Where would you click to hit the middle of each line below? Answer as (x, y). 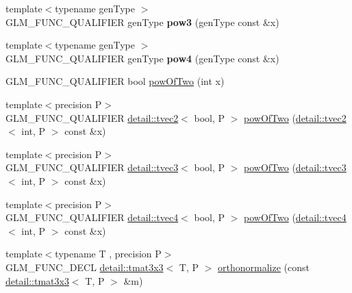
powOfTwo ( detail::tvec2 (295, 117)
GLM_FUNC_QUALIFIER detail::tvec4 (92, 217)
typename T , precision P (108, 254)
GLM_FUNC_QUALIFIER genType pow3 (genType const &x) (142, 22)
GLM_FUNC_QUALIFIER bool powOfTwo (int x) (115, 81)
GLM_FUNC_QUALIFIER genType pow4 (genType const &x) (142, 58)
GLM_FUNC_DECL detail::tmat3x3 (85, 267)
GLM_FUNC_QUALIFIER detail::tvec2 (92, 117)
